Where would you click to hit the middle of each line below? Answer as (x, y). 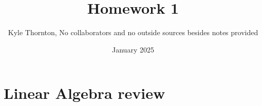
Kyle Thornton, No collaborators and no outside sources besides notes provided (133, 32)
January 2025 (133, 49)
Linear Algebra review (85, 93)
